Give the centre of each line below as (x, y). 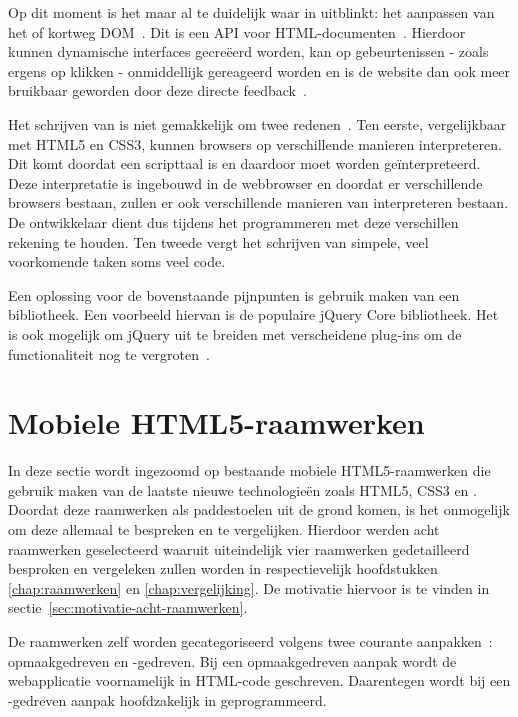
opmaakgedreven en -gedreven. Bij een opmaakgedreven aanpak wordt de (232, 660)
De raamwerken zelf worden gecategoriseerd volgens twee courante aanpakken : (250, 640)
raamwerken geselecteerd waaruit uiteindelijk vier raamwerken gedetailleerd (239, 548)
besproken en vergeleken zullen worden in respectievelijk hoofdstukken (223, 568)
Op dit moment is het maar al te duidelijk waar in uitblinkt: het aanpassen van (251, 12)
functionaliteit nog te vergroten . (109, 353)
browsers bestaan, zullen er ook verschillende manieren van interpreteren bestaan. (258, 202)
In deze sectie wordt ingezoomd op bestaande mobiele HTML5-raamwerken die (249, 470)
